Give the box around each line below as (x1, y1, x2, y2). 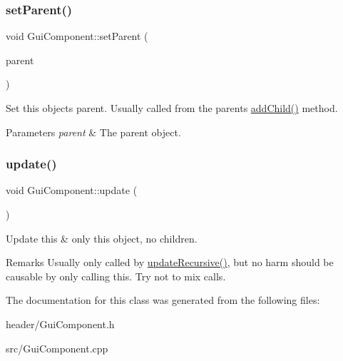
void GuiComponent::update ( (6, 183, 138, 198)
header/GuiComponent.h (6, 316, 115, 331)
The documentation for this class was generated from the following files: (6, 293, 320, 307)
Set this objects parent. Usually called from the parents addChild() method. (6, 101, 338, 115)
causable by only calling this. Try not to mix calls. (6, 268, 226, 283)
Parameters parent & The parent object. (6, 124, 181, 139)
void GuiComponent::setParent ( (6, 29, 148, 44)
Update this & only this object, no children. (6, 230, 198, 245)
